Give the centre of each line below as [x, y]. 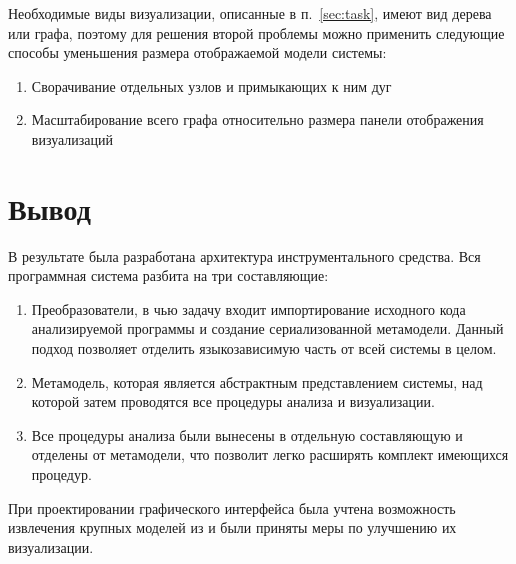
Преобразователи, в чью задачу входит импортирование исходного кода [248, 308]
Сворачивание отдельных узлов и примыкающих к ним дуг [211, 85]
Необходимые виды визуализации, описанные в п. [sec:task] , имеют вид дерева [250, 13]
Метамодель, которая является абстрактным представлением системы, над [257, 381]
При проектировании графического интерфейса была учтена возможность [232, 507]
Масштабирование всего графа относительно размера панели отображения [257, 119]
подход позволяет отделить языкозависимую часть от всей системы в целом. [264, 348]
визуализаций [72, 138]
